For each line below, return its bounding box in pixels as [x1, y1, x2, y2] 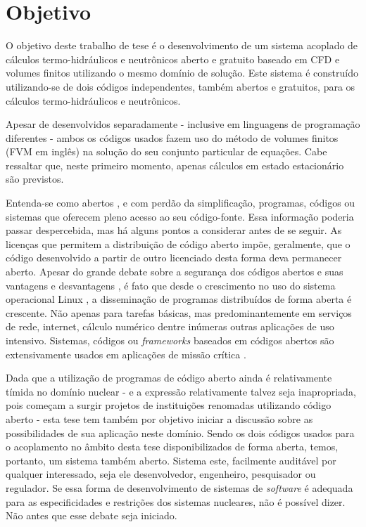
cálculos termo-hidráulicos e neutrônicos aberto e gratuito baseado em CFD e [6, 51, 340, 66]
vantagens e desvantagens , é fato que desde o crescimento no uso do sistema [6, 278, 336, 292]
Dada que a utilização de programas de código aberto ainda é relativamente [6, 370, 332, 385]
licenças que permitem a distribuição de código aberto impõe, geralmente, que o [6, 236, 351, 251]
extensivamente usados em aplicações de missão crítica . [6, 346, 246, 361]
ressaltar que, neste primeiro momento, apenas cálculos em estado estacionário [6, 157, 344, 172]
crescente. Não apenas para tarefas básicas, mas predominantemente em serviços [6, 305, 352, 320]
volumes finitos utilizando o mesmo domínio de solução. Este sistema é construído [6, 65, 358, 80]
